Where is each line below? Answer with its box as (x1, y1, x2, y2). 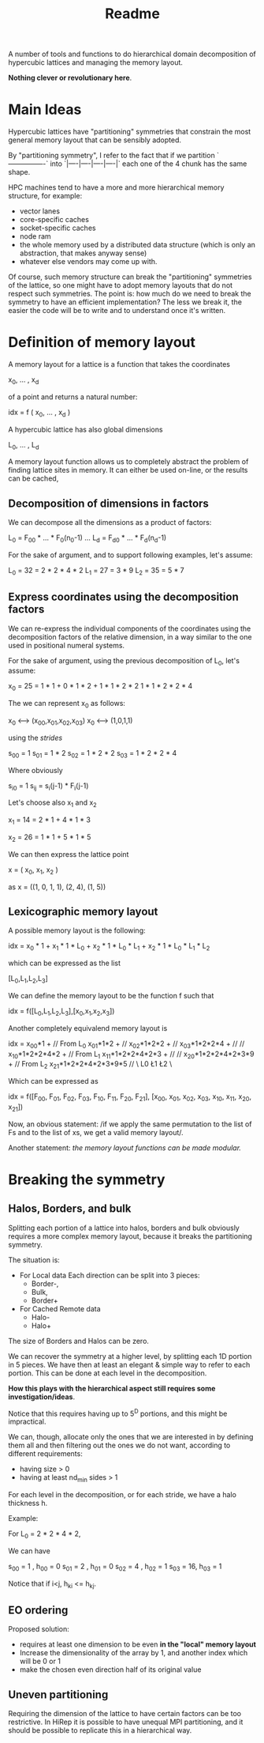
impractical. (8, 1417, 46, 1427)
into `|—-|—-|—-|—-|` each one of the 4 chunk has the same (50, 159, 247, 168)
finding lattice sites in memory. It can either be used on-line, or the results (8, 466, 248, 475)
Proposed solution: (8, 1624, 69, 1634)
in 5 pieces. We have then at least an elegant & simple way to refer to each (8, 1360, 251, 1369)
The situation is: (8, 1254, 61, 1265)
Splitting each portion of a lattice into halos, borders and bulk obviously (8, 1223, 240, 1232)
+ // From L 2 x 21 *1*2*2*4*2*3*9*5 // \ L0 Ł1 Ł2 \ (8, 1059, 173, 1071)
